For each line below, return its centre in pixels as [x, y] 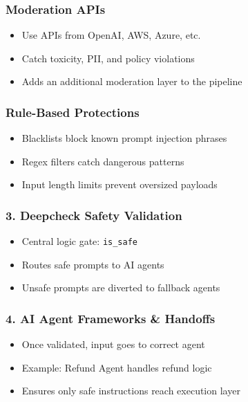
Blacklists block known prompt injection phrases [124, 138]
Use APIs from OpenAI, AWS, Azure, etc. [111, 35]
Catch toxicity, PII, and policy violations [108, 58]
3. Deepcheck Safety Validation [94, 215]
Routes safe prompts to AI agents [93, 264]
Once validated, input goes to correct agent [113, 344]
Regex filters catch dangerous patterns [103, 161]
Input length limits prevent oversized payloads [120, 184]
